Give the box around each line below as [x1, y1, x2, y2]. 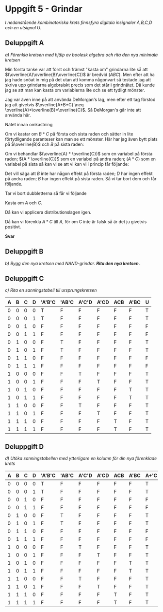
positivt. [5, 224, 21, 229]
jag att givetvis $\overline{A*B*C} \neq [5, 101, 84, 108]
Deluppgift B [5, 248, 44, 256]
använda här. [5, 112, 31, 118]
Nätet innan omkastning [5, 121, 53, 127]
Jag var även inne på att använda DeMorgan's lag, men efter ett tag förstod [5, 96, 156, 102]
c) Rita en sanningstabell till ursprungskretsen [5, 287, 97, 293]
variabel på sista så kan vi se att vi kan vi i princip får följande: [5, 161, 129, 167]
